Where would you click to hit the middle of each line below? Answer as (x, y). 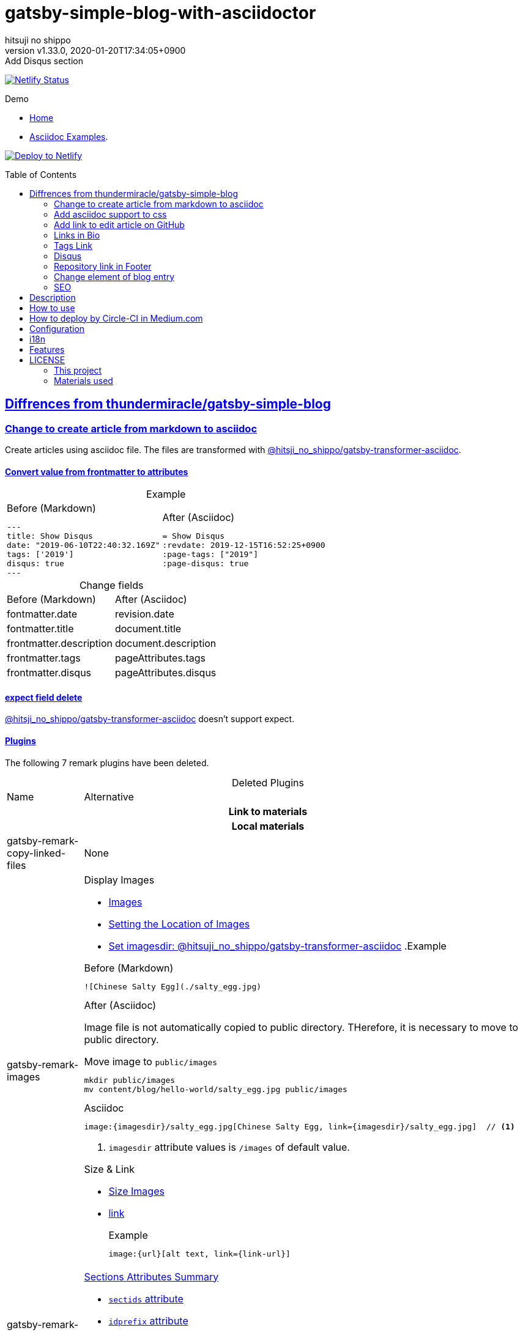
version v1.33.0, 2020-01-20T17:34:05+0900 (95, 50)
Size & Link (109, 1169)
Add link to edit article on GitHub (119, 224)
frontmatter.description (60, 644)
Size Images (136, 1191)
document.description (165, 644)
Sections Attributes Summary (151, 1276)
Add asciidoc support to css (110, 214)
